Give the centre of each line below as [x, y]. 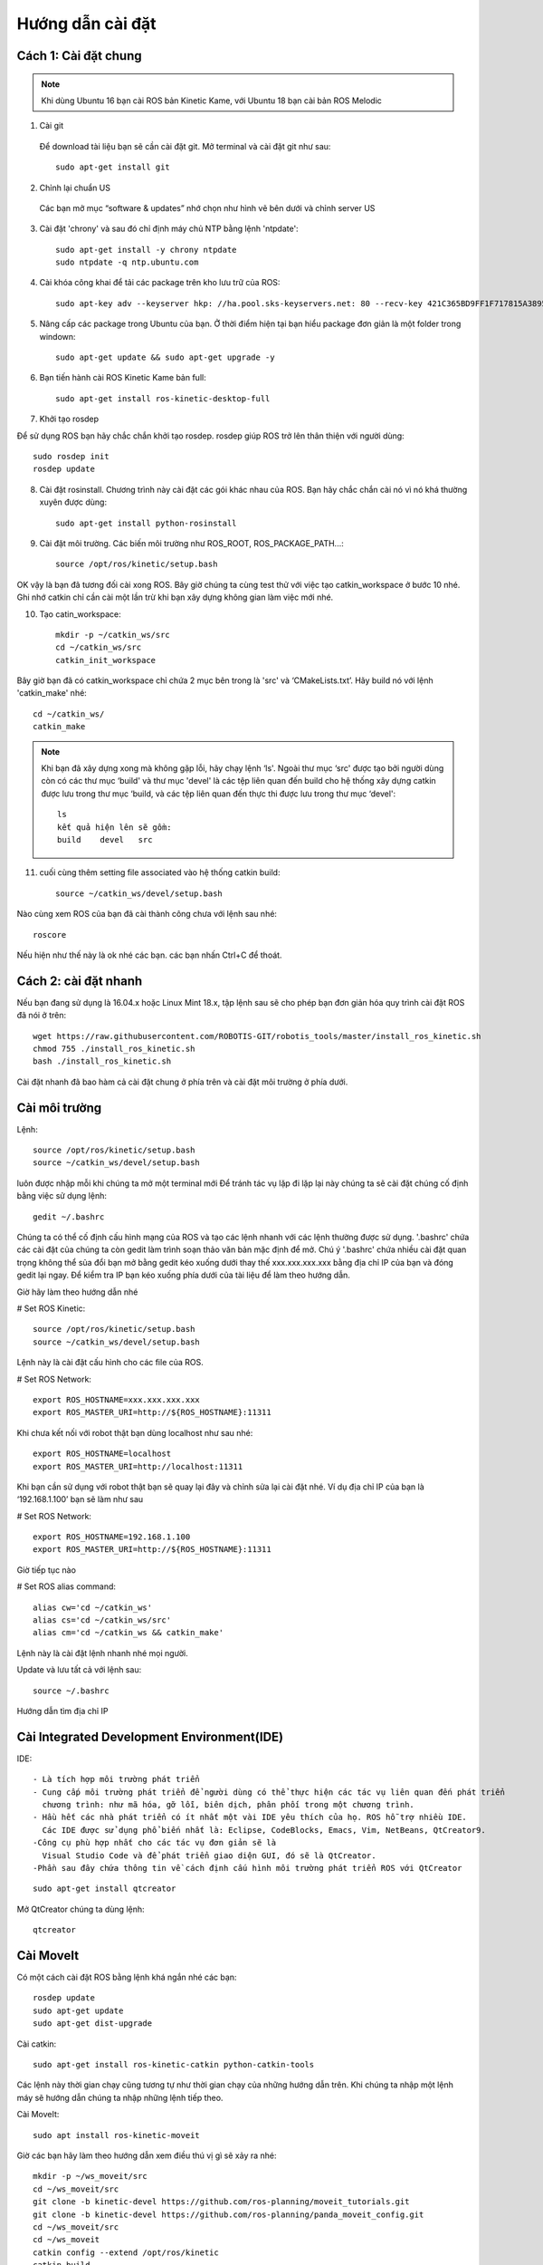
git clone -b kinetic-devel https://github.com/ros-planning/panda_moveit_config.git [229, 2214]
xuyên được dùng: [73, 502]
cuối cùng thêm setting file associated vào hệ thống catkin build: [160, 872]
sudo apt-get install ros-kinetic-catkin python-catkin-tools [174, 2065]
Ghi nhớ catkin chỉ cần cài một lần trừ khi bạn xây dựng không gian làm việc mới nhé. [175, 597]
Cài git [51, 126]
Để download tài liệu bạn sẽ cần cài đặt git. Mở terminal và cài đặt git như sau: [185, 146]
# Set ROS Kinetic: [51, 1308]
